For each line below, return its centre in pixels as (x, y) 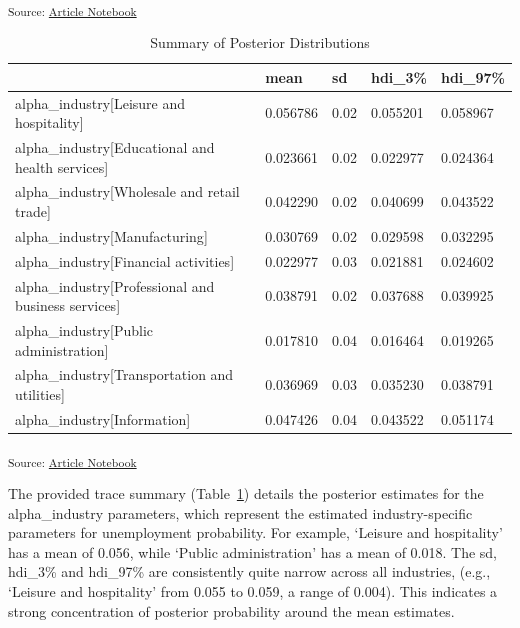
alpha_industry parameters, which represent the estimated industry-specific (240, 512)
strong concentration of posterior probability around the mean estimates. (231, 610)
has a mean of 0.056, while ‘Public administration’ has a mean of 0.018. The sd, (252, 551)
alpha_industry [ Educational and (115, 147)
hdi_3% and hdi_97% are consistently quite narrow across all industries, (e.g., (249, 571)
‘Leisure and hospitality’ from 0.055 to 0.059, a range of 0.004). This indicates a (253, 591)
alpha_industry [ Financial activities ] (125, 260)
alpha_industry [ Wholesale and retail (127, 191)
